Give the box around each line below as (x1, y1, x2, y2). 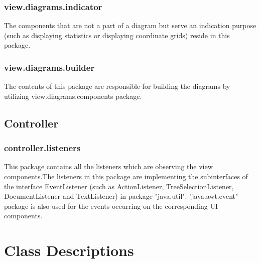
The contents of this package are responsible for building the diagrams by (4, 81, 230, 91)
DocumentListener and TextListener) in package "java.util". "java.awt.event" (4, 191, 238, 201)
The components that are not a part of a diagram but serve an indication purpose (4, 20, 256, 31)
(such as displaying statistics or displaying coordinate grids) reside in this (4, 30, 230, 40)
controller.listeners (4, 142, 81, 154)
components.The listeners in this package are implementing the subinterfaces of (4, 171, 248, 181)
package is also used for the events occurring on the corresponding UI (4, 200, 218, 211)
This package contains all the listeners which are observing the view (4, 161, 213, 172)
